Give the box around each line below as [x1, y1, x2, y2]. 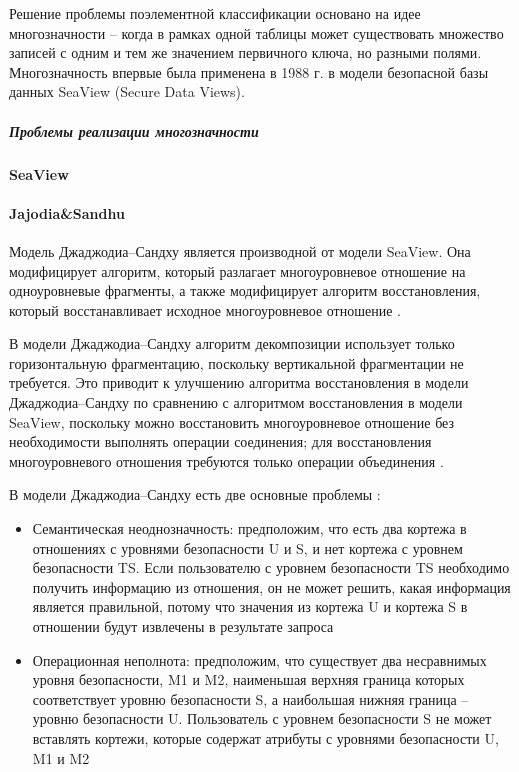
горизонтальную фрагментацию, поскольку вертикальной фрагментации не [9, 352, 464, 373]
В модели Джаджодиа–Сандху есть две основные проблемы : [9, 484, 381, 505]
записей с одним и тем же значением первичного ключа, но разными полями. [9, 42, 482, 63]
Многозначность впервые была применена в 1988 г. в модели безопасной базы [9, 61, 489, 82]
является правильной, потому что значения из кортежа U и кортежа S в [32, 596, 468, 617]
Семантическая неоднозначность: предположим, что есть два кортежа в [32, 518, 467, 539]
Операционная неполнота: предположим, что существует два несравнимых [32, 649, 487, 670]
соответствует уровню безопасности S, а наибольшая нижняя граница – [32, 688, 469, 709]
